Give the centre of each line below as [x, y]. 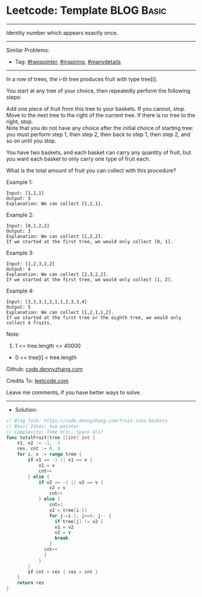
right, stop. [20, 122]
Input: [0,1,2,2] [28, 226]
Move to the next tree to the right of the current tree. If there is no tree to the [101, 115]
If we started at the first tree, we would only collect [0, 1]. [90, 241]
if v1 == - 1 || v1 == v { [60, 460]
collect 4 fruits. [29, 323]
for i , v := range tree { [50, 454]
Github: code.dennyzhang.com [44, 369]
